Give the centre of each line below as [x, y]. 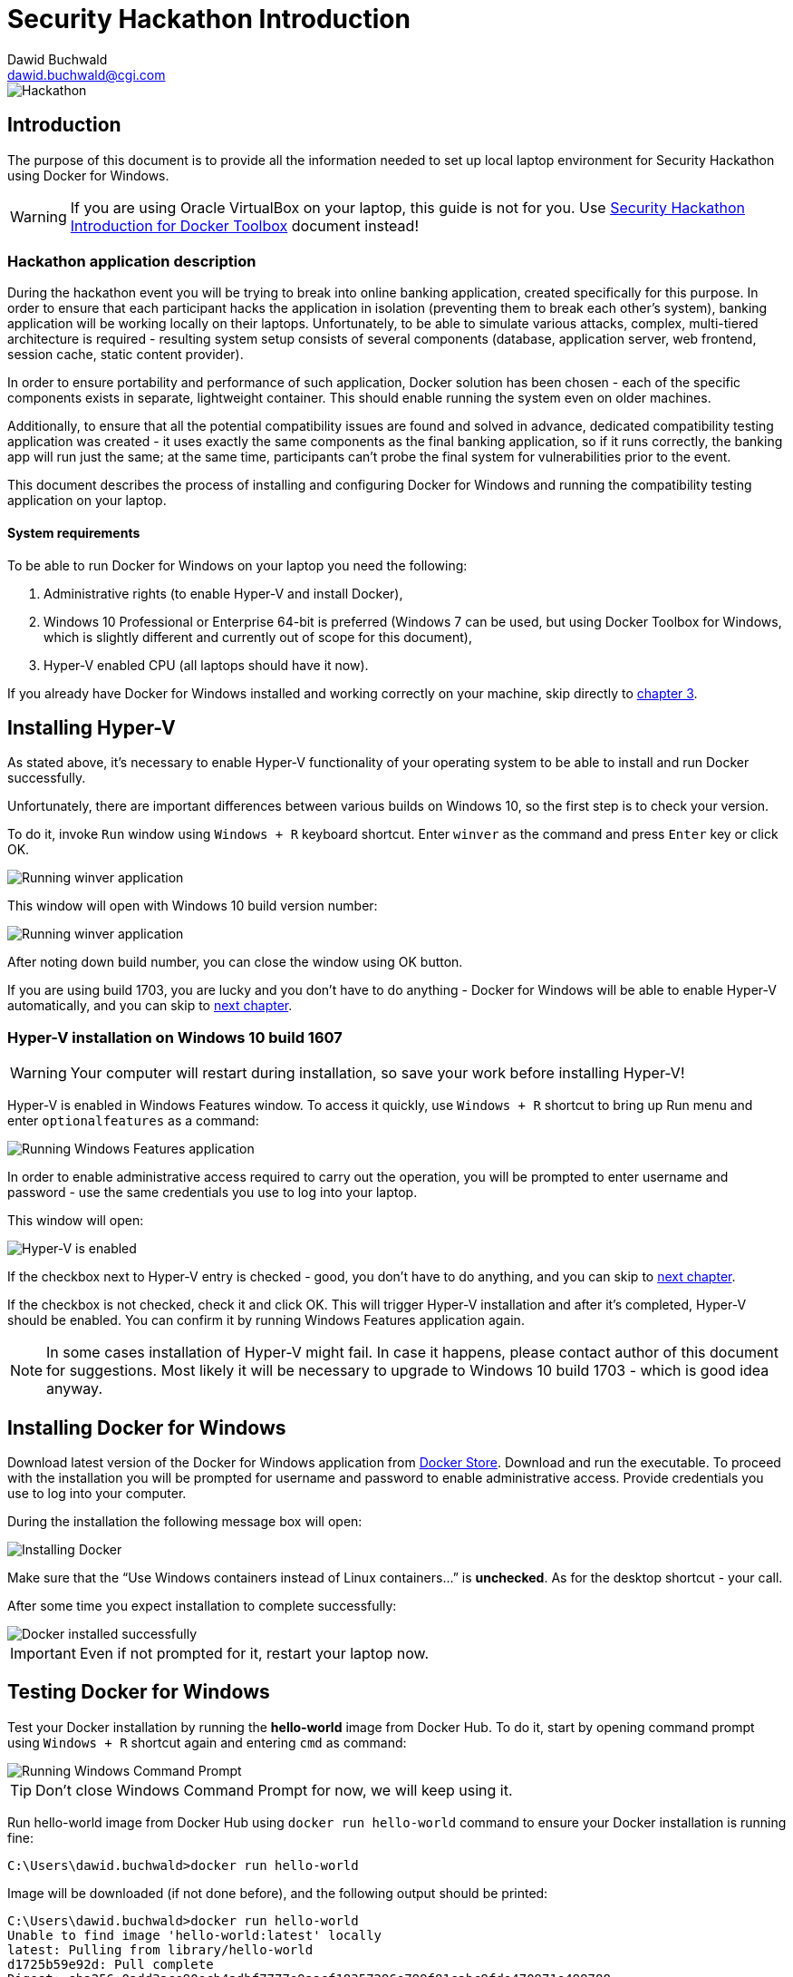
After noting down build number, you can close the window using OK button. [235, 962]
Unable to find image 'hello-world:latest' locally [195, 1935]
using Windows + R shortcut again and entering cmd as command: [207, 1742]
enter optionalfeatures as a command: [133, 1121]
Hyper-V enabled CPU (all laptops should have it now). [206, 665]
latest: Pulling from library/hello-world [160, 1949]
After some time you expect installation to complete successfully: [202, 1606]
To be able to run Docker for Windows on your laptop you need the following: [237, 565]
